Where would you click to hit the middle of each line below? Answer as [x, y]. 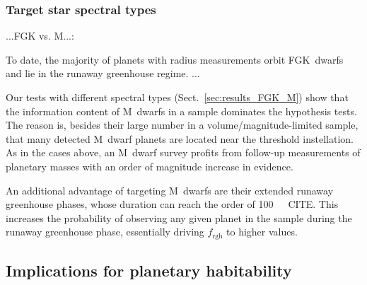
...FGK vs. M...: [40, 36]
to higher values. [262, 232]
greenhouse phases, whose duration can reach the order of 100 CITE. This [172, 204]
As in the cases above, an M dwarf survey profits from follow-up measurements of [183, 152]
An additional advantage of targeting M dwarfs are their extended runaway [170, 190]
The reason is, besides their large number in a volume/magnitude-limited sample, [182, 125]
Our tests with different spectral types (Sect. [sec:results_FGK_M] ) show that [177, 97]
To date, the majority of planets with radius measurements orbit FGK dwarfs [175, 59]
